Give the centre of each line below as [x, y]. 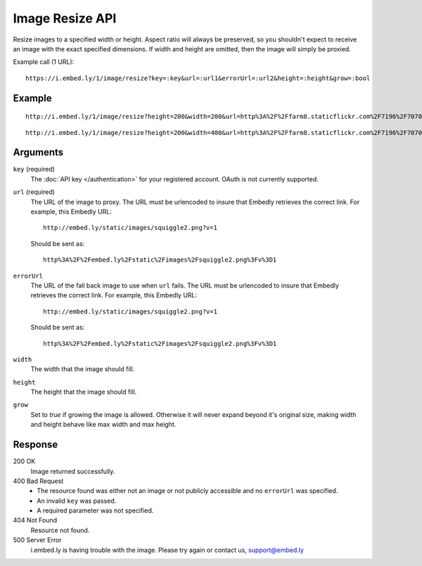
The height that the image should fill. [84, 392]
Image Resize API [65, 18]
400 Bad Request [38, 481]
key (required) [34, 169]
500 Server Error [38, 540]
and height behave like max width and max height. [103, 425]
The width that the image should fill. [83, 369]
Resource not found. [60, 530]
